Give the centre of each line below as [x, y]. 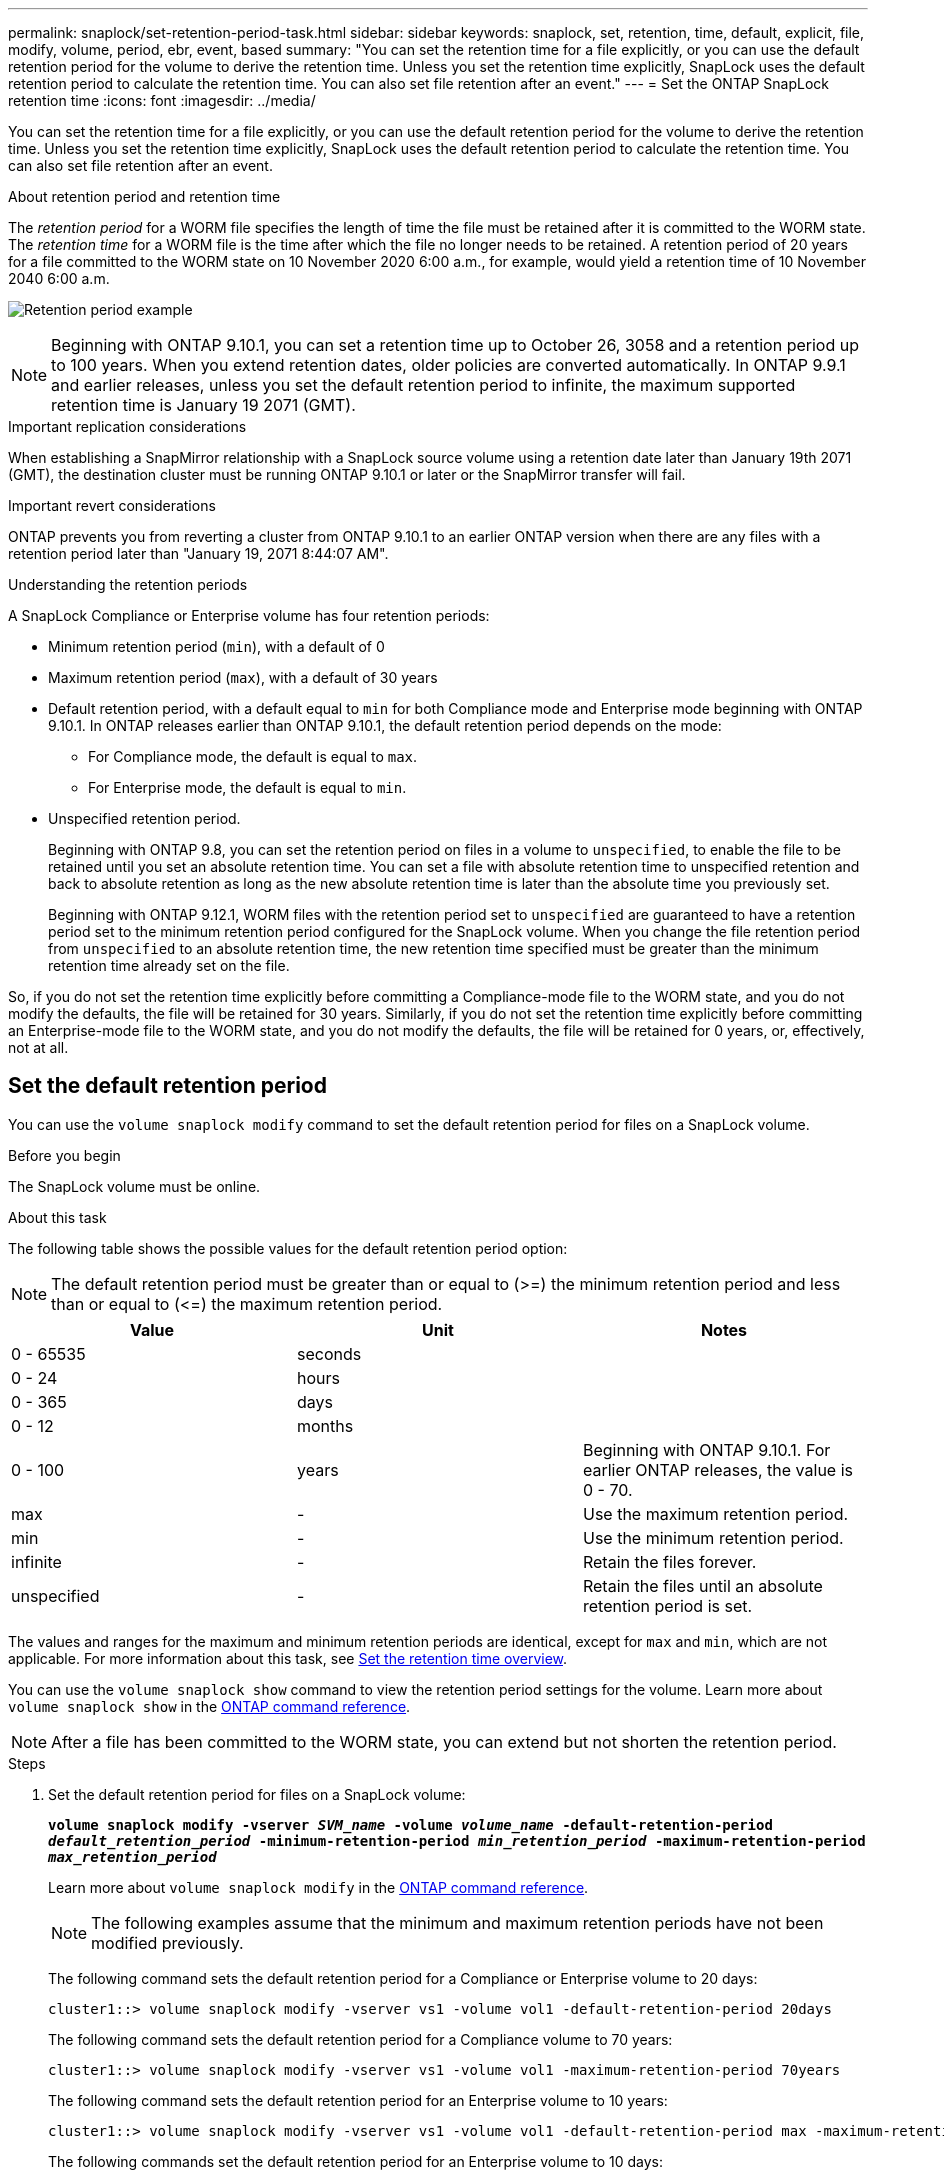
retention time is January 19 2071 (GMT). [203, 405]
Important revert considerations [112, 505]
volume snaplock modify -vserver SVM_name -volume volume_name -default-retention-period [410, 1824]
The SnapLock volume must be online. [134, 1186]
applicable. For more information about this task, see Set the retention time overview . [288, 1658]
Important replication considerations [127, 426]
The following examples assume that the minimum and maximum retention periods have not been [457, 1922]
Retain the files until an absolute [702, 1585]
